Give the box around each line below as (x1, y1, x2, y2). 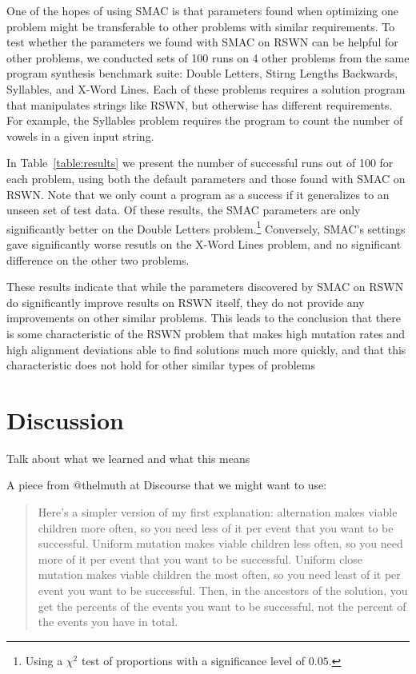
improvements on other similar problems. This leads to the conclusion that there (6, 309, 401, 326)
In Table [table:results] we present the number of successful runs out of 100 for (6, 154, 394, 171)
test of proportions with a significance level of (81, 652, 306, 668)
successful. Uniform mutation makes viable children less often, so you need (38, 535, 403, 552)
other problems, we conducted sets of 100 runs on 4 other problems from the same (6, 49, 410, 66)
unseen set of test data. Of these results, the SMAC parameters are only (6, 201, 361, 218)
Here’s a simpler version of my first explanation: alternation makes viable (38, 504, 398, 520)
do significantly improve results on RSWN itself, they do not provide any (6, 293, 365, 310)
